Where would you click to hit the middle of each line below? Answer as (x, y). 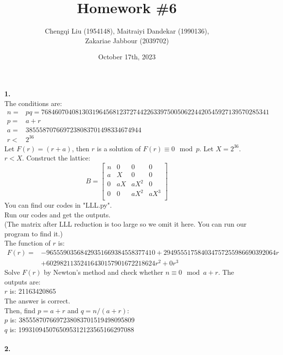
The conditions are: (33, 103)
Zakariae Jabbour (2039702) (127, 40)
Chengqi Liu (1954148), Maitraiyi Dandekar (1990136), (127, 31)
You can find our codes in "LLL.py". (58, 205)
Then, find (20, 310)
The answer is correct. (37, 300)
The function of (27, 243)
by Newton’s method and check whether (104, 272)
